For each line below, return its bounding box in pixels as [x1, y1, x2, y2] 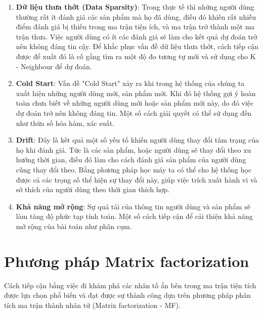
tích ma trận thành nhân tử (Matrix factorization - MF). [4, 299, 181, 310]
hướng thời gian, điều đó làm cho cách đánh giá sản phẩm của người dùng [16, 154, 246, 165]
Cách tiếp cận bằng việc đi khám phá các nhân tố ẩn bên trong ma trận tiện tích [4, 280, 256, 290]
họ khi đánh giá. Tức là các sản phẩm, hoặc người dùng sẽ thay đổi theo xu [16, 144, 251, 155]
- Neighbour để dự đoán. [16, 61, 92, 71]
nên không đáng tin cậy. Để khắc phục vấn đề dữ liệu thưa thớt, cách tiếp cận [16, 41, 258, 52]
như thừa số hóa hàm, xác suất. [16, 117, 115, 128]
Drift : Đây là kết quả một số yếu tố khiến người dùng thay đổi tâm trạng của [16, 134, 259, 145]
